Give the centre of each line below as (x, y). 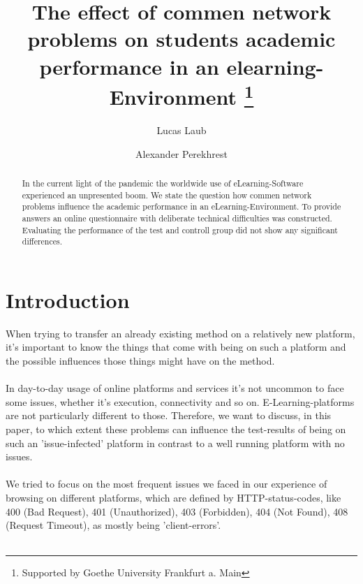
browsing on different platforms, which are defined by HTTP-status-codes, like (173, 497)
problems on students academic (181, 39)
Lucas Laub (181, 130)
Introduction (68, 299)
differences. (42, 241)
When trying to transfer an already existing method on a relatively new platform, (180, 333)
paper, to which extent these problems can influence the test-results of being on (176, 429)
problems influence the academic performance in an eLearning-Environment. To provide (181, 206)
